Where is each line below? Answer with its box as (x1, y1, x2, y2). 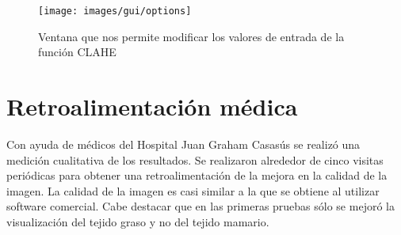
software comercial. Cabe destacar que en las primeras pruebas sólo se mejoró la (6, 198, 395, 214)
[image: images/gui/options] (38, 6, 192, 17)
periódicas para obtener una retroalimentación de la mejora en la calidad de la (6, 167, 388, 184)
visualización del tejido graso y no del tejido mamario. (6, 213, 269, 229)
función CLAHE (38, 44, 116, 60)
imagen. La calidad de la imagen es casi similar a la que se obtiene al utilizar (6, 182, 380, 199)
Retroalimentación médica (6, 90, 298, 123)
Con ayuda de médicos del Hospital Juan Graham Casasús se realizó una (6, 135, 361, 152)
